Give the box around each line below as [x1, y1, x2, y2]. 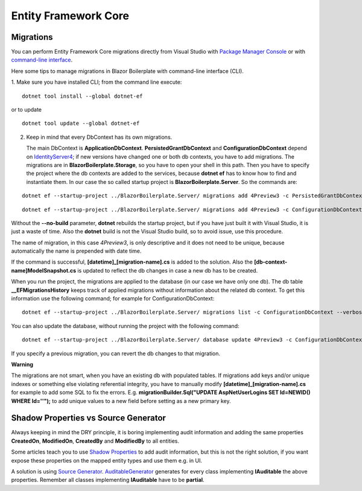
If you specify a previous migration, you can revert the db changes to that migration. [11, 350, 220, 357]
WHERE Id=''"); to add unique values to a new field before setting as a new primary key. [11, 397, 232, 404]
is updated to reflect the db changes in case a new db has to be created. [77, 267, 258, 274]
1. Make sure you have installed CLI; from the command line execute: [11, 78, 182, 86]
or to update [11, 106, 42, 113]
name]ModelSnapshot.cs [11, 267, 77, 274]
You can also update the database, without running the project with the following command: [11, 322, 240, 329]
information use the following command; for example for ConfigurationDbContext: [11, 295, 215, 302]
